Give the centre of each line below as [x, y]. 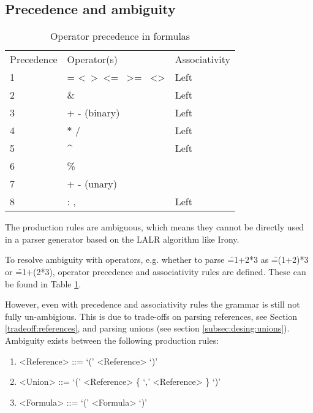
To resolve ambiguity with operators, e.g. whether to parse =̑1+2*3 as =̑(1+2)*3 [157, 260]
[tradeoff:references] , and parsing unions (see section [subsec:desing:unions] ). [147, 328]
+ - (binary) [93, 113]
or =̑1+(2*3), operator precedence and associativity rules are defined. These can [156, 271]
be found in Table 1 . [43, 283]
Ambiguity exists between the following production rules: [112, 340]
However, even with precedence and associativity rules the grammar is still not [153, 304]
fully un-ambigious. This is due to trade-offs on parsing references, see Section [151, 316]
